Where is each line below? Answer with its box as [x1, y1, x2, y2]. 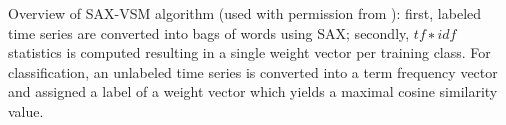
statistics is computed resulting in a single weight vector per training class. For [8, 42, 491, 63]
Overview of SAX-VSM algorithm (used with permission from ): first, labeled [8, 3, 482, 23]
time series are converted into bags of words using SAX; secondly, [8, 22, 410, 43]
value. [8, 100, 44, 121]
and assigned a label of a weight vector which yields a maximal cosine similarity [8, 81, 498, 102]
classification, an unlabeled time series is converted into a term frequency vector [8, 61, 498, 82]
